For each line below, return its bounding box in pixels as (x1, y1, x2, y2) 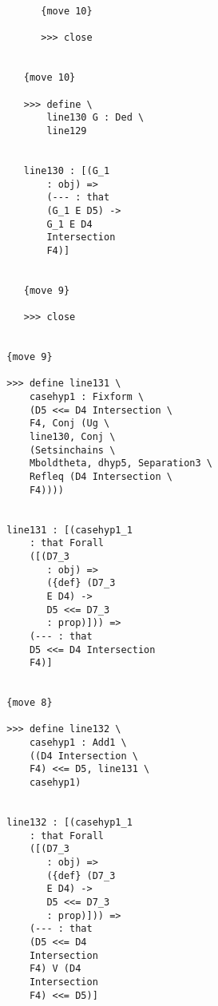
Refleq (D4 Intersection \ (29, 470, 172, 482)
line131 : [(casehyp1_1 (6, 524, 133, 536)
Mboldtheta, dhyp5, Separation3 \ (29, 457, 213, 469)
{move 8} (6, 697, 53, 709)
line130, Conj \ (29, 431, 116, 442)
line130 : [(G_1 (23, 164, 110, 176)
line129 (46, 125, 87, 137)
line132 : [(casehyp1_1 (6, 817, 133, 829)
